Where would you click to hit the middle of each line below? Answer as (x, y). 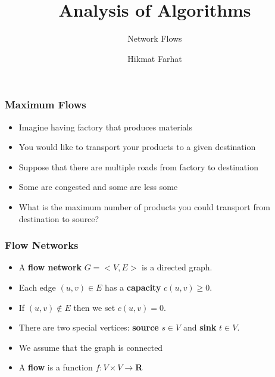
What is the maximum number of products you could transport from (144, 206)
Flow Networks (42, 245)
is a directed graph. (177, 267)
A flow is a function (56, 367)
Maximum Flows (46, 105)
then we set (94, 307)
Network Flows (155, 38)
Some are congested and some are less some (98, 187)
